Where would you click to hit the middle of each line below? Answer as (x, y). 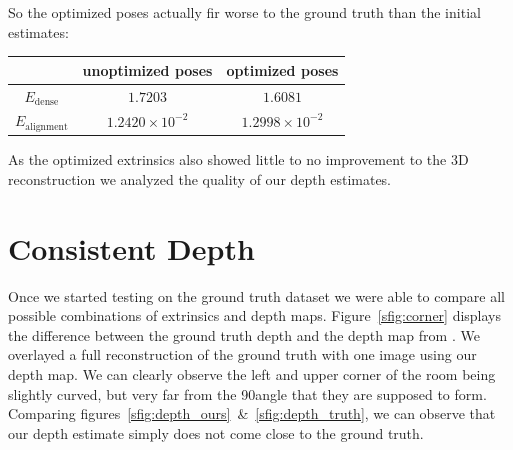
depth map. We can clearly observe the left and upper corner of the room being (252, 374)
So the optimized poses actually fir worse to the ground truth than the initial (244, 12)
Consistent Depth (131, 247)
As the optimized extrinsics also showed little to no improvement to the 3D (238, 159)
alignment (46, 126)
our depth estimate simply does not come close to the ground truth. (216, 432)
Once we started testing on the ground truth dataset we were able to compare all (256, 295)
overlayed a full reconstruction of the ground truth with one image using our (242, 354)
